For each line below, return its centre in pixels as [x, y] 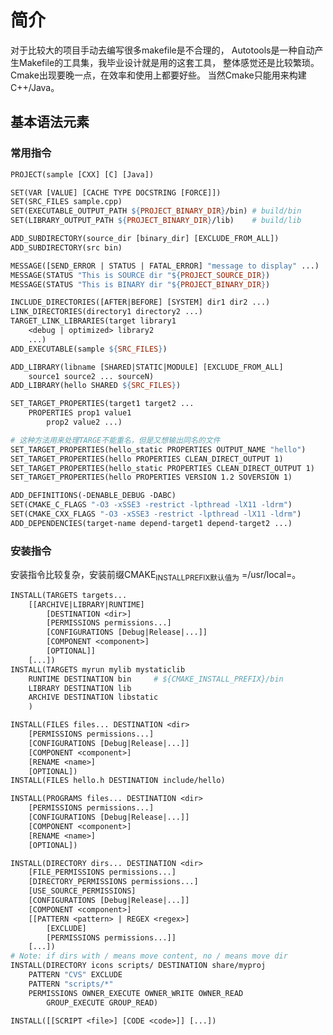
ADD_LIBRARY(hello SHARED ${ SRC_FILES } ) [96, 386]
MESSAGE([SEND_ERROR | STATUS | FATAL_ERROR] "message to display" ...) [165, 266]
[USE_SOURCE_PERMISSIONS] [82, 891]
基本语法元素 [50, 122]
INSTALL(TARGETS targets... [69, 595]
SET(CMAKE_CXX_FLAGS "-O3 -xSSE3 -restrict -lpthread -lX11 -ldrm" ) [156, 514]
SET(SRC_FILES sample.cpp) [66, 202]
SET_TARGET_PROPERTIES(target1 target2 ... [102, 404]
